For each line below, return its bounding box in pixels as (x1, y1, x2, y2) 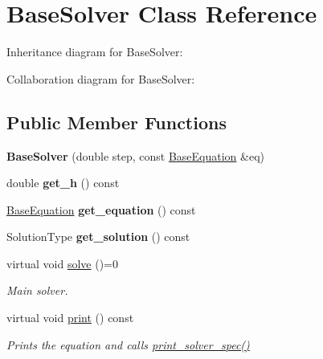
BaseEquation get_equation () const (6, 201, 196, 218)
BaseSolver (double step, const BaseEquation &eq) (6, 147, 265, 164)
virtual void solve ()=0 (6, 255, 118, 271)
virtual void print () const (6, 309, 134, 326)
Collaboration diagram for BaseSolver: (6, 70, 195, 87)
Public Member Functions (6, 109, 227, 134)
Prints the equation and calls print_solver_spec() (6, 336, 250, 353)
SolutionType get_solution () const (6, 228, 190, 245)
